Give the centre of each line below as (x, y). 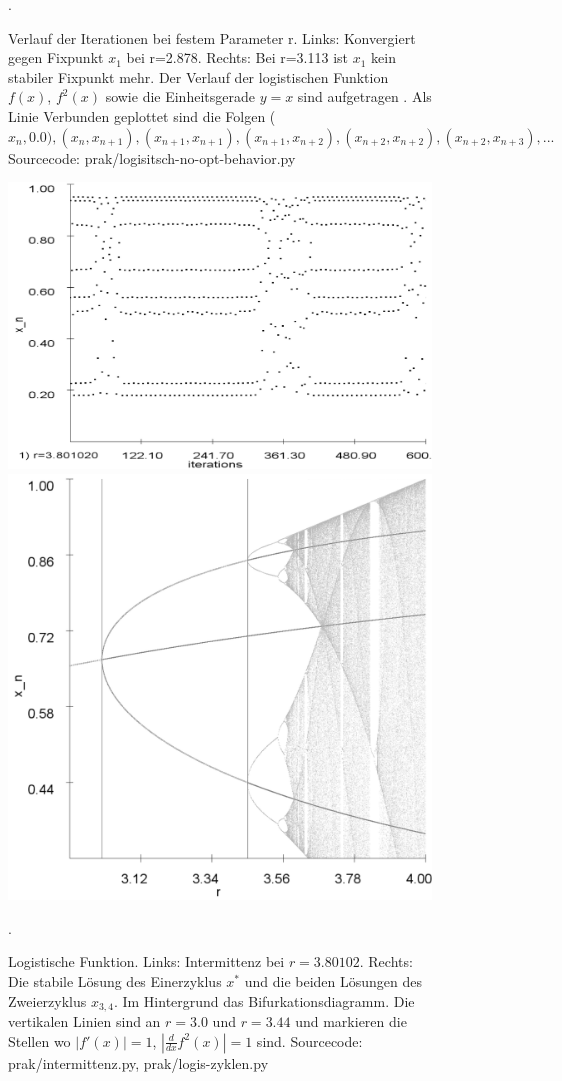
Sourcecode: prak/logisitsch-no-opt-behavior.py (152, 157)
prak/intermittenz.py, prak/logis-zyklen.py (138, 1062)
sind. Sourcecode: (309, 1040)
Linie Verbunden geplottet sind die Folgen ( (142, 115)
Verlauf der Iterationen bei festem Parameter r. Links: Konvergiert (212, 37)
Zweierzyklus (47, 1000)
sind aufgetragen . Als (364, 96)
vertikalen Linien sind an (84, 1021)
